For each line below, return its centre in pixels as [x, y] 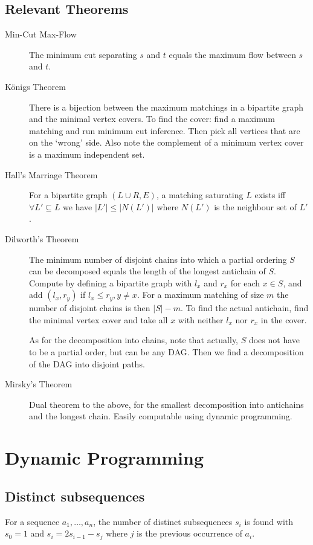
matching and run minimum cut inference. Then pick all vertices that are [165, 130]
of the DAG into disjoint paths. [87, 363]
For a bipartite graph [68, 195]
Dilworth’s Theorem [42, 238]
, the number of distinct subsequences [163, 521]
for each [245, 282]
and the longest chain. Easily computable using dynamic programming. [161, 416]
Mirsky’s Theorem [39, 384]
